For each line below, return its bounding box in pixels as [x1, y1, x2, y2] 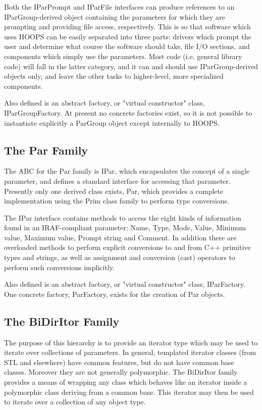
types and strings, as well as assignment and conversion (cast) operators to [4, 252, 235, 263]
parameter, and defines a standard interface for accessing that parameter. [4, 175, 231, 186]
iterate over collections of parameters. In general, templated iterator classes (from [4, 347, 256, 357]
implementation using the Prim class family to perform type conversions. [4, 195, 230, 206]
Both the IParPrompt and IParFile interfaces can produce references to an [4, 2, 235, 12]
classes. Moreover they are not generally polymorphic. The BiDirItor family [4, 367, 238, 377]
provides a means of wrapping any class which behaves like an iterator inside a [4, 377, 247, 387]
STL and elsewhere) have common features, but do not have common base [4, 356, 234, 367]
